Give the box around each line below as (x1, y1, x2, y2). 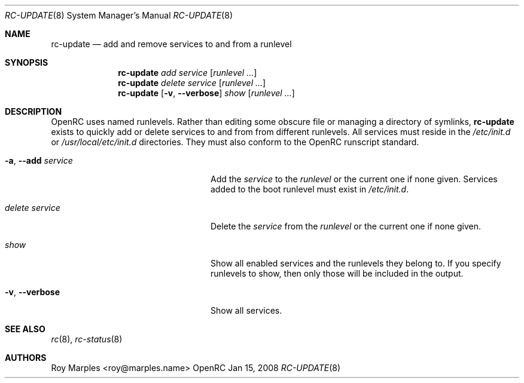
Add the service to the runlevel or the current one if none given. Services (211, 174, 498, 184)
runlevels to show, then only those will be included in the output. (211, 268, 464, 278)
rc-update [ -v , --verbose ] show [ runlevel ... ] (118, 88, 295, 98)
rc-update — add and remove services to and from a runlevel (51, 39, 292, 49)
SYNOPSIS (5, 57, 48, 68)
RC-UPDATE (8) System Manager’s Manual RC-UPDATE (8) (5, 10, 233, 20)
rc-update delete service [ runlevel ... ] (118, 78, 266, 88)
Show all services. (211, 305, 282, 315)
